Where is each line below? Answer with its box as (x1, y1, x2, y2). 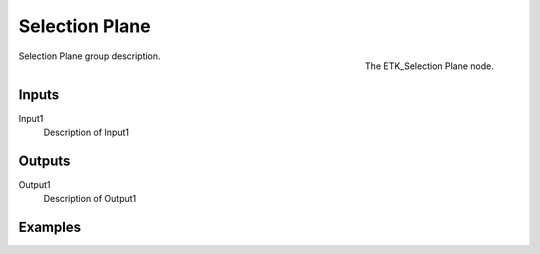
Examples (18, 219, 82, 236)
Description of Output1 (43, 193, 137, 205)
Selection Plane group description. (18, 50, 161, 62)
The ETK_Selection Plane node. (365, 60, 494, 72)
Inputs (18, 86, 60, 103)
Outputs (18, 152, 71, 169)
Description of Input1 (43, 126, 130, 139)
